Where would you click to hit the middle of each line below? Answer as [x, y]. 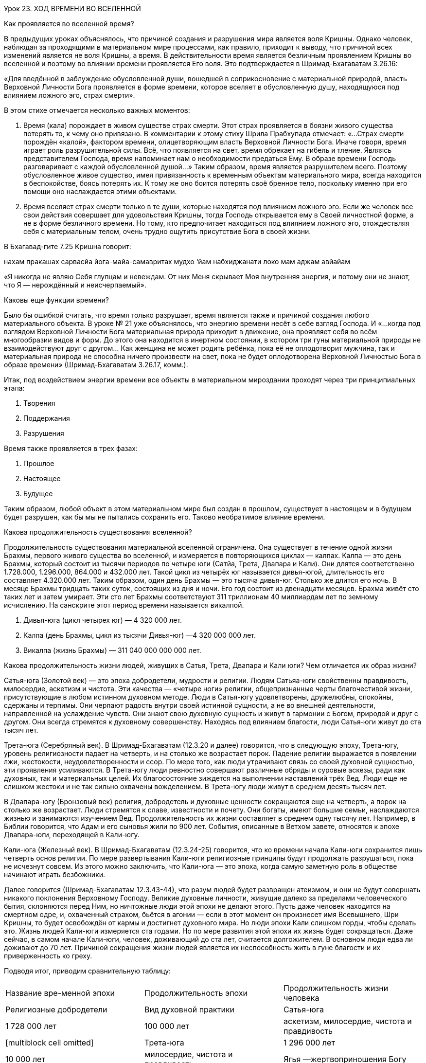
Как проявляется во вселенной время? [69, 24]
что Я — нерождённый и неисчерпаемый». [75, 285]
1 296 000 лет [309, 1043]
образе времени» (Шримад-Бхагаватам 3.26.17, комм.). [96, 365]
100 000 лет [167, 1026]
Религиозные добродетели [56, 1009]
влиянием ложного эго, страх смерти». [70, 95]
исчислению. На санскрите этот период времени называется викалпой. [124, 605]
